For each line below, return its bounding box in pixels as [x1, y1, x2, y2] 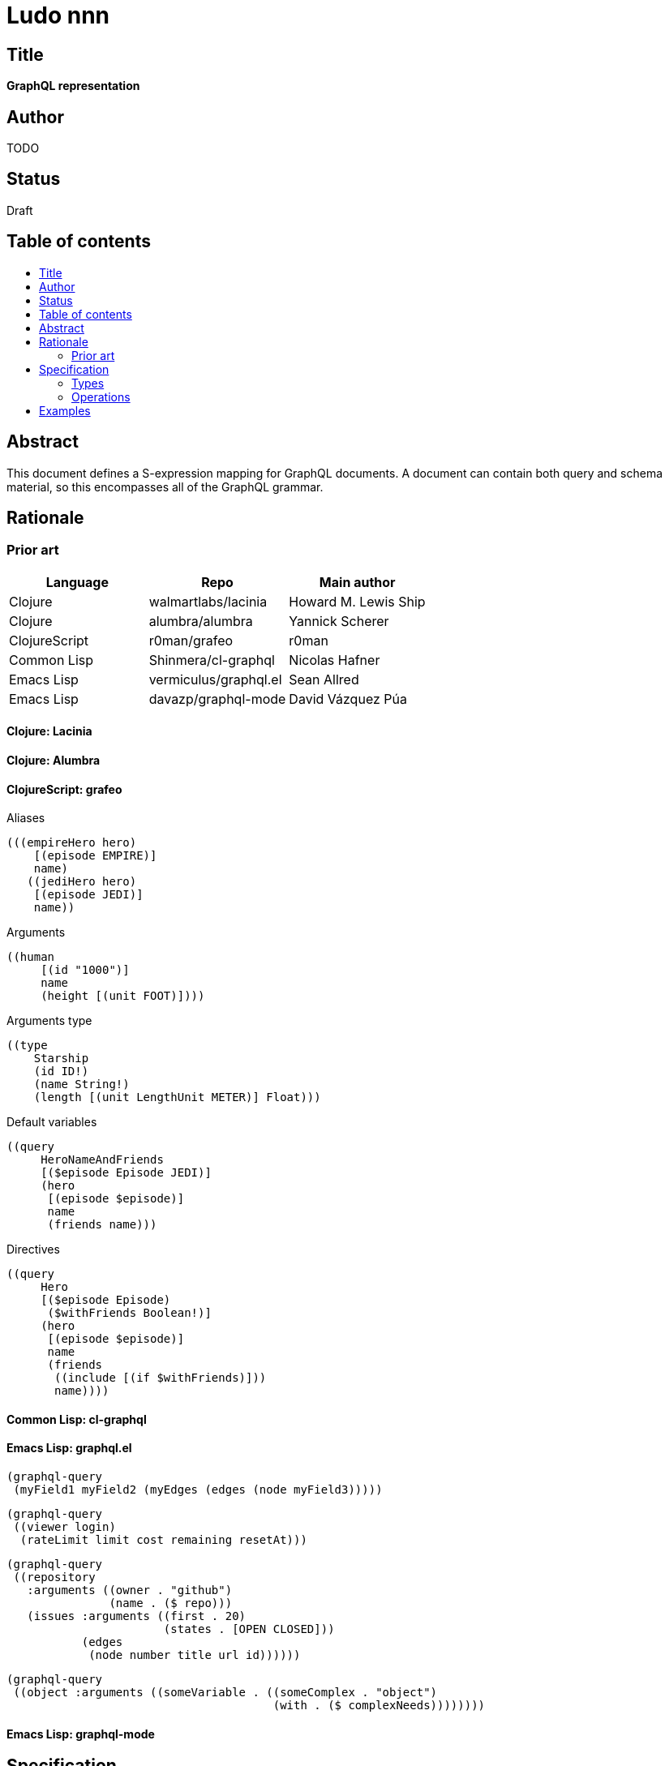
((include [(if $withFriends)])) [54, 1371, 267, 1385]
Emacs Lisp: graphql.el [6, 1441, 132, 1455]
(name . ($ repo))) [109, 1597, 233, 1610]
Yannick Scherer [289, 612, 389, 629]
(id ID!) [33, 1065, 89, 1078]
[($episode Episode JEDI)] [41, 1166, 212, 1180]
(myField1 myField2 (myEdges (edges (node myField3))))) [13, 1483, 383, 1497]
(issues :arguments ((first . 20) [27, 1610, 247, 1623]
